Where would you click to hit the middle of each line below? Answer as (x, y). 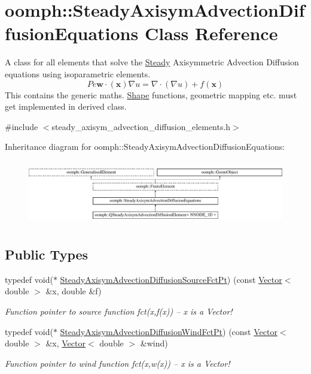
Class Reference (211, 33)
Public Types (47, 254)
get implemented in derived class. (66, 106)
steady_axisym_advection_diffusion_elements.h (141, 126)
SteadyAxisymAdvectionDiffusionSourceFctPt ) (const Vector (171, 279)
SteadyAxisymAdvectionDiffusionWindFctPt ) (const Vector (169, 331)
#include (22, 126)
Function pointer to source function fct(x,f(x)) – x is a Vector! (119, 311)
